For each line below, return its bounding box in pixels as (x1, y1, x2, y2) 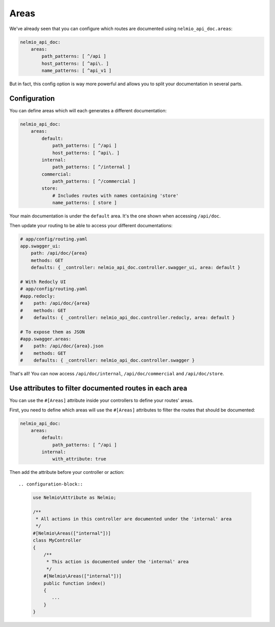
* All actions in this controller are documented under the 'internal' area (36, 516, 232, 522)
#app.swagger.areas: (20, 336, 71, 342)
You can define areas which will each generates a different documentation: (9, 107, 167, 113)
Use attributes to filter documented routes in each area (9, 384, 187, 393)
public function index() (43, 580, 106, 586)
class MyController (33, 538, 81, 543)
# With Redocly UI (20, 279, 66, 284)
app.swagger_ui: (20, 243, 61, 249)
